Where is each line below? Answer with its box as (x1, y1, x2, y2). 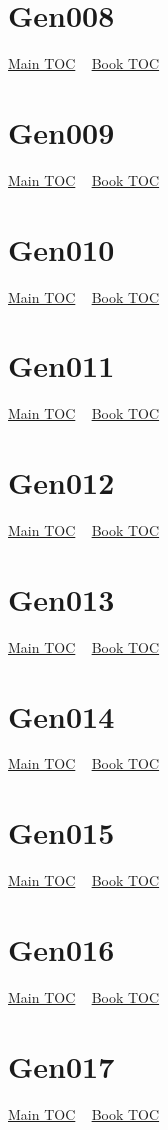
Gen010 (8, 228, 115, 269)
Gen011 (8, 345, 115, 386)
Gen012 (8, 462, 115, 503)
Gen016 (8, 928, 115, 969)
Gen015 (8, 812, 115, 853)
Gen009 (8, 111, 115, 152)
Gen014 (8, 695, 115, 736)
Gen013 (8, 578, 115, 619)
